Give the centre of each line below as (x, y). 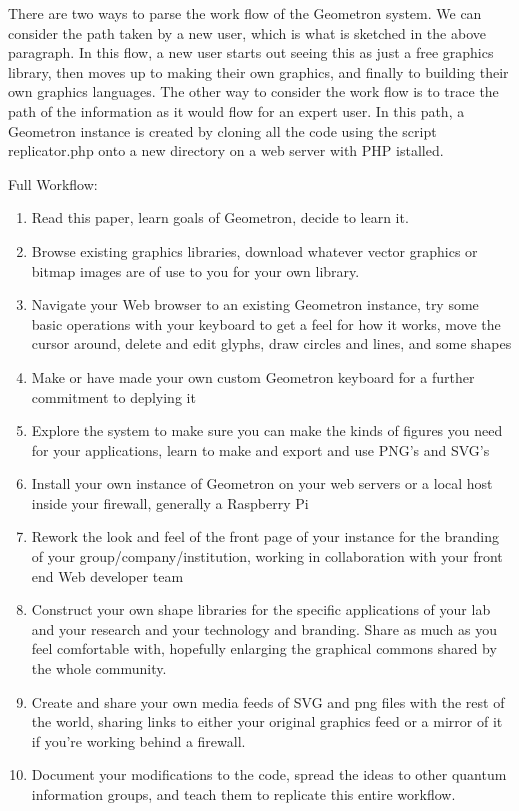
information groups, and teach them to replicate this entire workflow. (243, 794)
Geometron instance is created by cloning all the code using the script (222, 130)
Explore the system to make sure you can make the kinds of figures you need (267, 430)
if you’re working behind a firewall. (138, 740)
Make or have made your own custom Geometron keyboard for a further (253, 376)
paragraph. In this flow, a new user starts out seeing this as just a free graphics (251, 52)
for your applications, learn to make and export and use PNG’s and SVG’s (260, 449)
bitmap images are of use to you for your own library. (195, 270)
